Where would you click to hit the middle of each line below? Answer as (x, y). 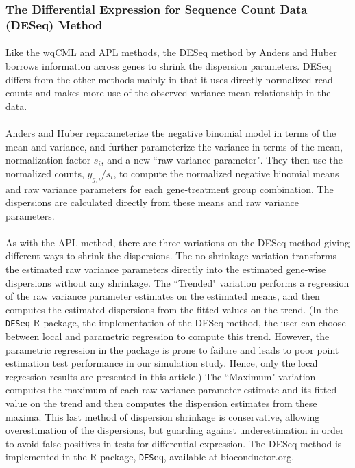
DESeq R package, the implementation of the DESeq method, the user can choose (176, 323)
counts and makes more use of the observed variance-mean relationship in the (168, 93)
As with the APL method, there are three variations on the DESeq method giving (177, 242)
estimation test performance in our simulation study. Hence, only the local (162, 363)
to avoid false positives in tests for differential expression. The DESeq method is (174, 443)
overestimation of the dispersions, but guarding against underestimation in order (175, 430)
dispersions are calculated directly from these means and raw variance (152, 202)
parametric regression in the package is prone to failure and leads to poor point (172, 349)
